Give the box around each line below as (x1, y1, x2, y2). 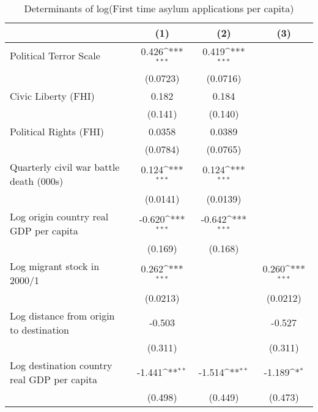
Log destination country (10, 358, 113, 372)
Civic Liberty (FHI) (10, 88, 95, 103)
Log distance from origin (10, 308, 115, 323)
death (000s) (10, 173, 64, 188)
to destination (10, 322, 69, 337)
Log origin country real (10, 209, 109, 223)
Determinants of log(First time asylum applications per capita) (24, 1, 294, 15)
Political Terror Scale (10, 48, 100, 63)
